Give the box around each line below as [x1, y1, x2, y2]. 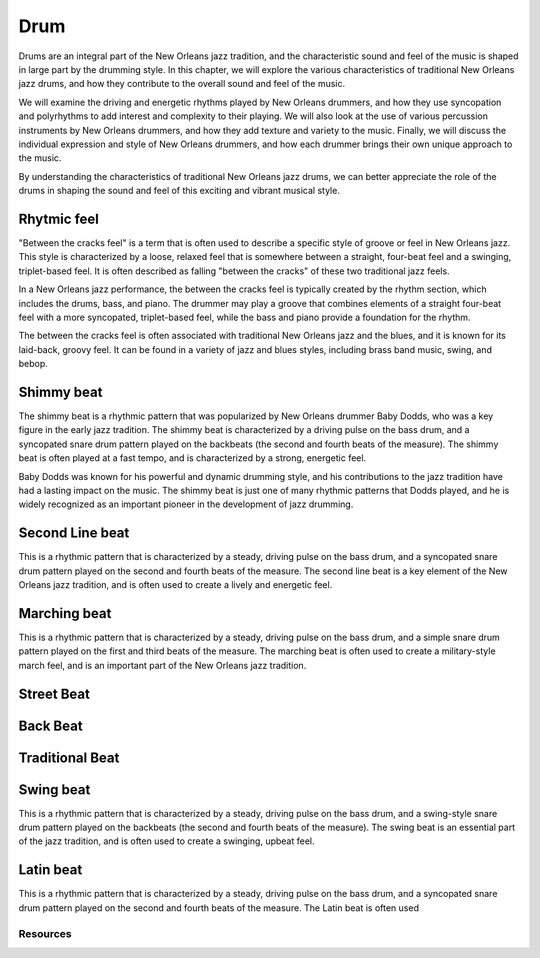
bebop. [18, 358, 49, 370]
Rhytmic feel [18, 210, 99, 227]
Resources [18, 926, 72, 940]
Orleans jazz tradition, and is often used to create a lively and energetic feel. [18, 579, 333, 591]
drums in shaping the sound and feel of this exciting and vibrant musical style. [18, 185, 340, 197]
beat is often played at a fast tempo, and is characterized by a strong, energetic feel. [18, 452, 367, 464]
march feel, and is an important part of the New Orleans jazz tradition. [18, 659, 307, 671]
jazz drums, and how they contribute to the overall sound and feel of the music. [18, 78, 346, 90]
